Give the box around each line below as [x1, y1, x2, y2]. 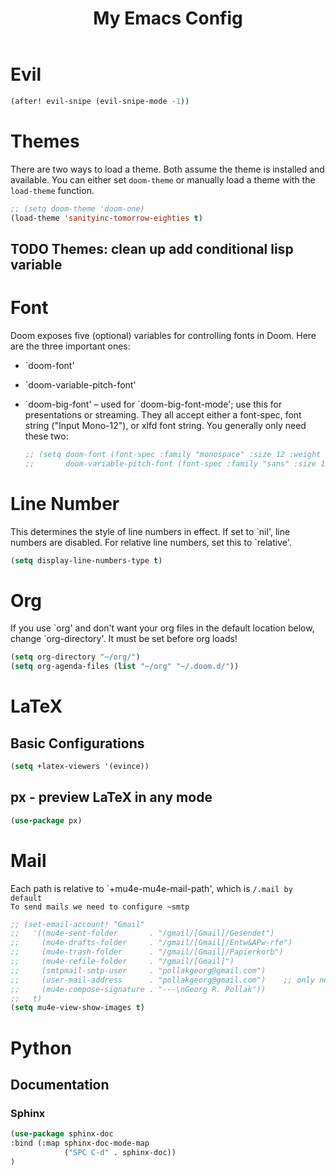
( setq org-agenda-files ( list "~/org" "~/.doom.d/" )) [10, 662, 240, 672]
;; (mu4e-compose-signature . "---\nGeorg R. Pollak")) [10, 984, 267, 994]
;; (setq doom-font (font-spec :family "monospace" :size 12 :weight [24, 449, 322, 459]
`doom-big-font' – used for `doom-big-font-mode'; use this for [24, 398, 283, 410]
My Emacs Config [93, 7, 243, 30]
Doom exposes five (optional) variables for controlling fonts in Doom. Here [10, 329, 317, 341]
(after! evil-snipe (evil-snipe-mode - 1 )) [10, 96, 190, 106]
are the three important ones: [10, 340, 131, 352]
